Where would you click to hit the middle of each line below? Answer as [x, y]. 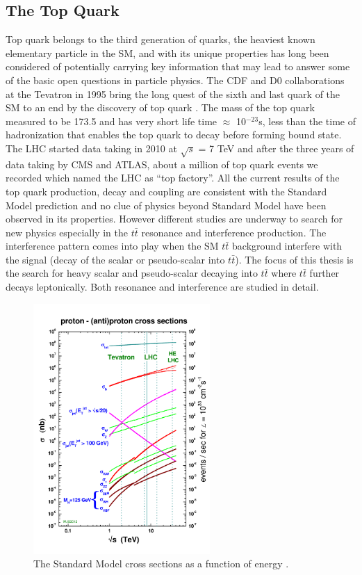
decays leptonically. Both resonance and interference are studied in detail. [162, 287]
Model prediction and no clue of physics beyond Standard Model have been [166, 205]
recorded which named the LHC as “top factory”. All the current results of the [173, 178]
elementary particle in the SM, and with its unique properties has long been [167, 52]
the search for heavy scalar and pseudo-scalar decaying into [132, 273]
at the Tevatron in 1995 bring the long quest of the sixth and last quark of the [173, 94]
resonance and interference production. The [234, 232]
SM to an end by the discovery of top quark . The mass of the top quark [160, 107]
